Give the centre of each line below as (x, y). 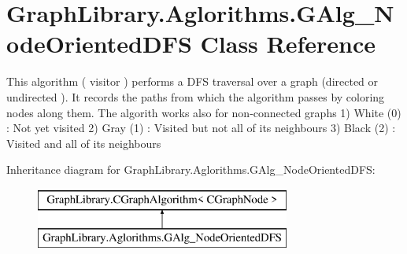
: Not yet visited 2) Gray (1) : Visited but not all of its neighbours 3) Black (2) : (201, 128)
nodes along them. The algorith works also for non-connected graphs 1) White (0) (204, 112)
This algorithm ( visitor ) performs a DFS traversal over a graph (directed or (192, 81)
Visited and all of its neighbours (84, 143)
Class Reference (288, 44)
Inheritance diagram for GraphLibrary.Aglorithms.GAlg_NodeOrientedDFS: (191, 169)
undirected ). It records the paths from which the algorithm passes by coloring (196, 96)
